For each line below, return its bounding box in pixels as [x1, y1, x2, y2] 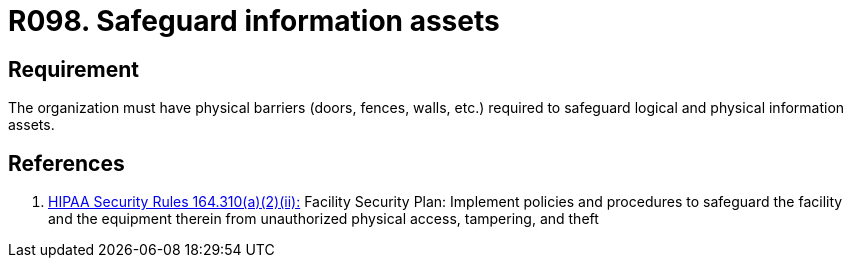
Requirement [8, 56, 140, 82]
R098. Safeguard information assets [8, 4, 500, 38]
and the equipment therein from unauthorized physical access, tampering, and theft [48, 210, 599, 228]
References [8, 150, 125, 176]
